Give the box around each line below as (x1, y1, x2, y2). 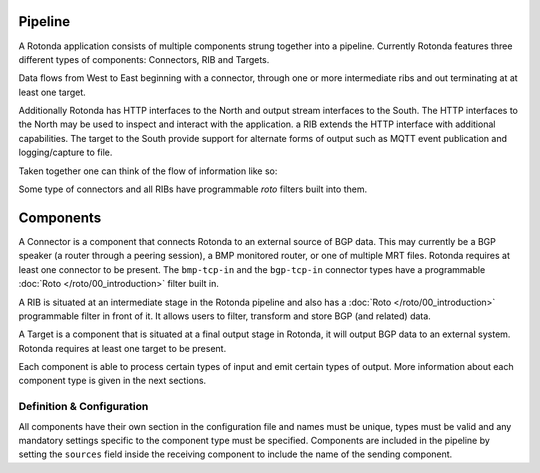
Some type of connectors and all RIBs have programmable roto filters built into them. (18, 183, 368, 195)
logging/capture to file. (18, 146, 113, 159)
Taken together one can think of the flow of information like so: (18, 165, 278, 177)
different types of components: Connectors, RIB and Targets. (18, 53, 270, 65)
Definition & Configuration (18, 400, 149, 414)
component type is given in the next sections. (18, 375, 207, 387)
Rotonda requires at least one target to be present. (18, 342, 227, 354)
